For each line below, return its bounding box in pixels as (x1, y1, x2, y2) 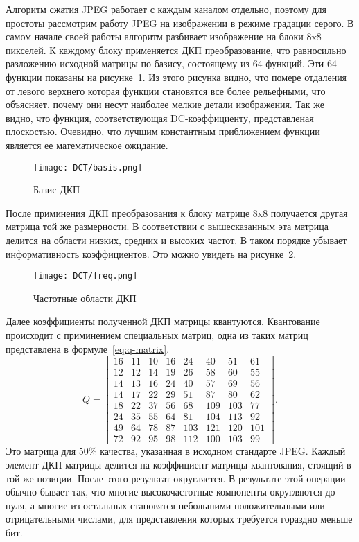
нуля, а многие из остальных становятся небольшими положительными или (6, 498, 325, 512)
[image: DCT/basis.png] (33, 162, 143, 173)
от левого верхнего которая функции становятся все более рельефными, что (6, 83, 326, 98)
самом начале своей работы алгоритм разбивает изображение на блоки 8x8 (6, 29, 322, 44)
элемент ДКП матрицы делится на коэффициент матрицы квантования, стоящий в (6, 457, 351, 472)
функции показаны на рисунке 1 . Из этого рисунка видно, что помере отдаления (6, 69, 347, 84)
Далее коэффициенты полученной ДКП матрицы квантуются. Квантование (6, 314, 320, 329)
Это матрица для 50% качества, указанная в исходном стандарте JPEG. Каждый (6, 444, 346, 458)
